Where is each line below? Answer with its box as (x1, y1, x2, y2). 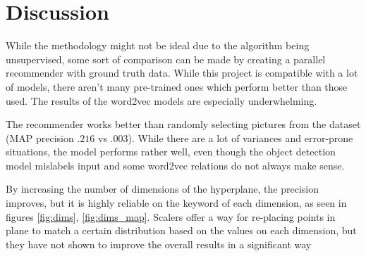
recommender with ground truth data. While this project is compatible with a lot (6, 65, 358, 80)
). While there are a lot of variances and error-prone (128, 130, 353, 145)
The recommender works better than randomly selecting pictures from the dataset (6, 117, 361, 132)
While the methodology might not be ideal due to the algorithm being (6, 38, 310, 53)
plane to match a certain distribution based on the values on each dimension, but (6, 223, 357, 238)
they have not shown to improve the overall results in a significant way (6, 236, 312, 251)
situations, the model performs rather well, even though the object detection (6, 144, 336, 159)
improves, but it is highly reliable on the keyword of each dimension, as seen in (6, 196, 347, 210)
